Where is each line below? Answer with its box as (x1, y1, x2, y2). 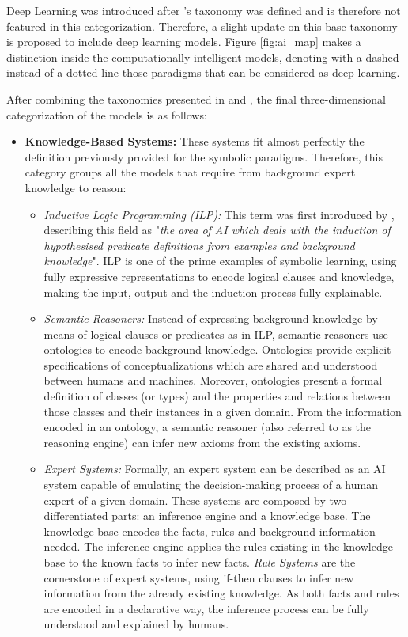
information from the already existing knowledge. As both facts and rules (43, 585, 399, 601)
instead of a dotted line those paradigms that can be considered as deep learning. (6, 64, 400, 81)
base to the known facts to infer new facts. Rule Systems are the (43, 554, 356, 570)
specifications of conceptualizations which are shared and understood (43, 356, 378, 373)
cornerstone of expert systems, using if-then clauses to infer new (43, 569, 354, 586)
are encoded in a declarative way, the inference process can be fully (43, 600, 369, 616)
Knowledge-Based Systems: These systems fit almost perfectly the (25, 133, 365, 150)
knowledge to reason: (25, 179, 127, 195)
